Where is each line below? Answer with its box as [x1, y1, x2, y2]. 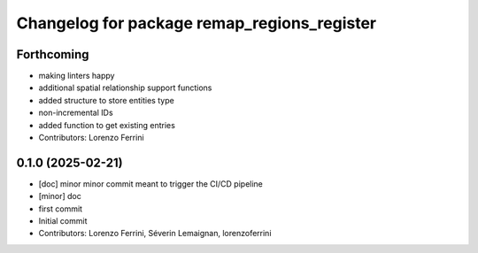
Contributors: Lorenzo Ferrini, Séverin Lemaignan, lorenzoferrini [38, 228, 272, 239]
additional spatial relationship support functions [38, 82, 212, 93]
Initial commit [38, 216, 88, 226]
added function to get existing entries [38, 119, 176, 130]
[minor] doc [38, 191, 81, 202]
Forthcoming [16, 47, 89, 62]
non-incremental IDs [38, 107, 114, 119]
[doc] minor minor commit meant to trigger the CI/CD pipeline [38, 178, 263, 189]
